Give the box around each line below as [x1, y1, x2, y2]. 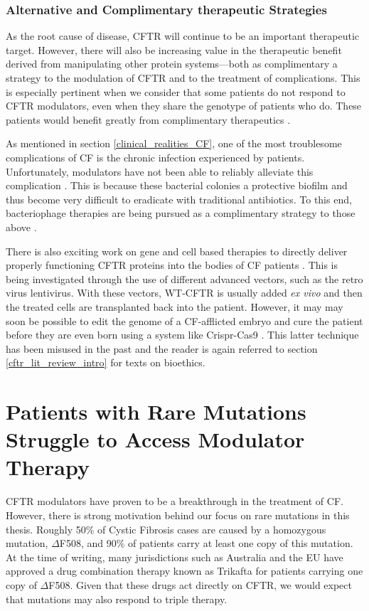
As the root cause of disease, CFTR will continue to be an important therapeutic [6, 28, 360, 43]
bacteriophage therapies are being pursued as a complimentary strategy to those [6, 206, 355, 221]
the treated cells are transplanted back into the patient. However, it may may [6, 299, 343, 314]
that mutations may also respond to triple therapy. [6, 591, 228, 606]
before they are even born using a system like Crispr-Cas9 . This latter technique [6, 327, 359, 342]
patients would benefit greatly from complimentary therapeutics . [6, 112, 291, 127]
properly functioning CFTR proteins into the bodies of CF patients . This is [6, 257, 338, 272]
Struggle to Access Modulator [6, 425, 305, 454]
